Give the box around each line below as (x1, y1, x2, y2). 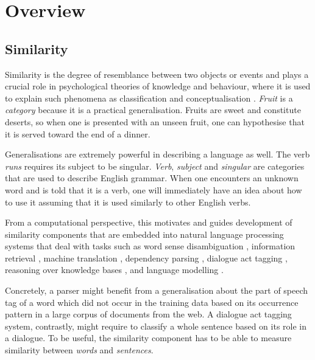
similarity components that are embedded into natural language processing (5, 227, 284, 240)
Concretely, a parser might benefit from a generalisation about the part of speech (5, 284, 308, 297)
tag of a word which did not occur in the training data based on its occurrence (5, 296, 299, 308)
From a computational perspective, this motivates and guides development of (5, 216, 292, 229)
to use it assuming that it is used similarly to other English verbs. (5, 195, 251, 208)
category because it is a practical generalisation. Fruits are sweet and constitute (5, 103, 301, 116)
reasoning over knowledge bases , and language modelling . (5, 263, 224, 276)
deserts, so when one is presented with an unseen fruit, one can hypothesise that (5, 115, 305, 128)
